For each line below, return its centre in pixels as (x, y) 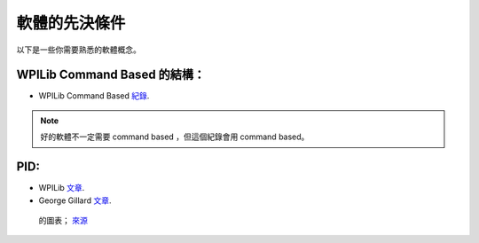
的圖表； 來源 (63, 220)
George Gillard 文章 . (75, 200)
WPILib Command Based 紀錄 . (94, 96)
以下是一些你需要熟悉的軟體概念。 (79, 50)
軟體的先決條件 (71, 23)
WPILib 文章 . (62, 188)
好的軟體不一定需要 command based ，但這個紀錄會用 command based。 (175, 137)
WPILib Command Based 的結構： (111, 75)
